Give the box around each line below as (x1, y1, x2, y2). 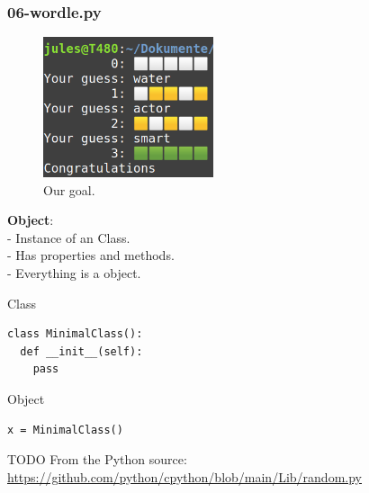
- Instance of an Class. (7, 228, 130, 246)
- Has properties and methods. (7, 246, 175, 264)
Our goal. (43, 180, 95, 199)
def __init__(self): (20, 345, 143, 358)
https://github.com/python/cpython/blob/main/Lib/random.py (7, 467, 362, 486)
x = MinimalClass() (7, 423, 123, 436)
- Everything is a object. (7, 263, 141, 282)
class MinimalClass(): (7, 327, 143, 341)
